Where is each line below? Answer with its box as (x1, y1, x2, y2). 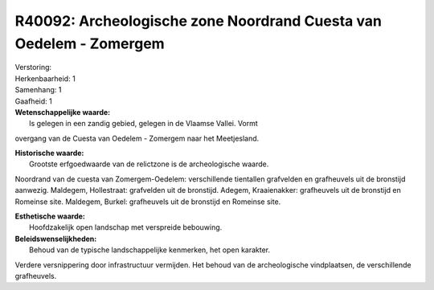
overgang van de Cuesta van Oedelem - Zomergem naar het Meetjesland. (14, 133, 260, 143)
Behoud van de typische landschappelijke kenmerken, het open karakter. (29, 245, 271, 255)
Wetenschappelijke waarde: (14, 107, 111, 116)
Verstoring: (14, 63, 52, 72)
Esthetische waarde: (14, 211, 86, 221)
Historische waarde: (14, 149, 84, 158)
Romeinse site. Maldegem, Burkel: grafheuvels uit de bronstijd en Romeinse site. (14, 197, 281, 206)
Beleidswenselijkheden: (14, 234, 97, 243)
